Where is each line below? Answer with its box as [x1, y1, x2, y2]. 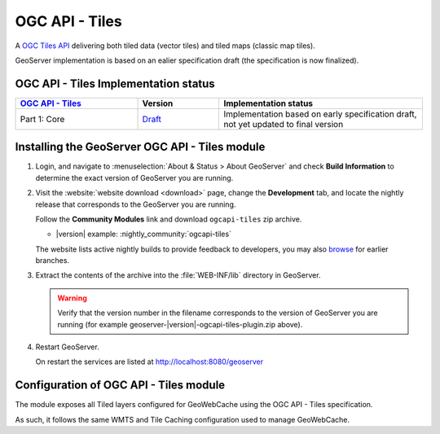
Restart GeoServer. [35, 342, 99, 352]
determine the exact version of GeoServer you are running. [35, 173, 234, 182]
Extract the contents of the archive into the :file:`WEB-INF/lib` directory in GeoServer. [35, 270, 321, 280]
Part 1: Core [20, 113, 65, 125]
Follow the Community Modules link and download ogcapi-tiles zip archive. [35, 214, 302, 224]
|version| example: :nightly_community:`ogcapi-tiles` [55, 229, 232, 239]
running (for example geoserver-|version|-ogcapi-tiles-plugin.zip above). [57, 319, 303, 329]
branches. [35, 256, 69, 265]
